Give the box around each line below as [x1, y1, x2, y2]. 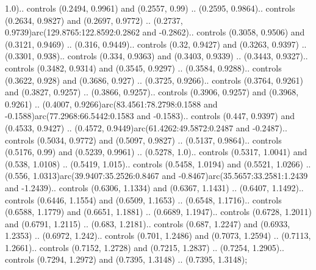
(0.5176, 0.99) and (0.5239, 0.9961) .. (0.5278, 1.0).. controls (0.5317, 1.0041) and [5, 145, 307, 158]
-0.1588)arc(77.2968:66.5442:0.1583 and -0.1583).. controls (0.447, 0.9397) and [5, 109, 295, 122]
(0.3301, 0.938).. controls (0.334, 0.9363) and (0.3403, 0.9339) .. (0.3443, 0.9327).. [5, 49, 308, 62]
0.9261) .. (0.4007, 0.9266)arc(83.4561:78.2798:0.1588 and [5, 97, 218, 110]
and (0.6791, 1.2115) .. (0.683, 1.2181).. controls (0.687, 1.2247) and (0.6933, [5, 217, 290, 230]
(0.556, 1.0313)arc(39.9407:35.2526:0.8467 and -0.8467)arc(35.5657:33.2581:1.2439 [5, 169, 308, 182]
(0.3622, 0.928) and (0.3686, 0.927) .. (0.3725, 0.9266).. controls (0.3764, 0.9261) [5, 73, 303, 86]
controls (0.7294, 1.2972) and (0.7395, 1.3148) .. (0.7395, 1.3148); [5, 253, 248, 266]
